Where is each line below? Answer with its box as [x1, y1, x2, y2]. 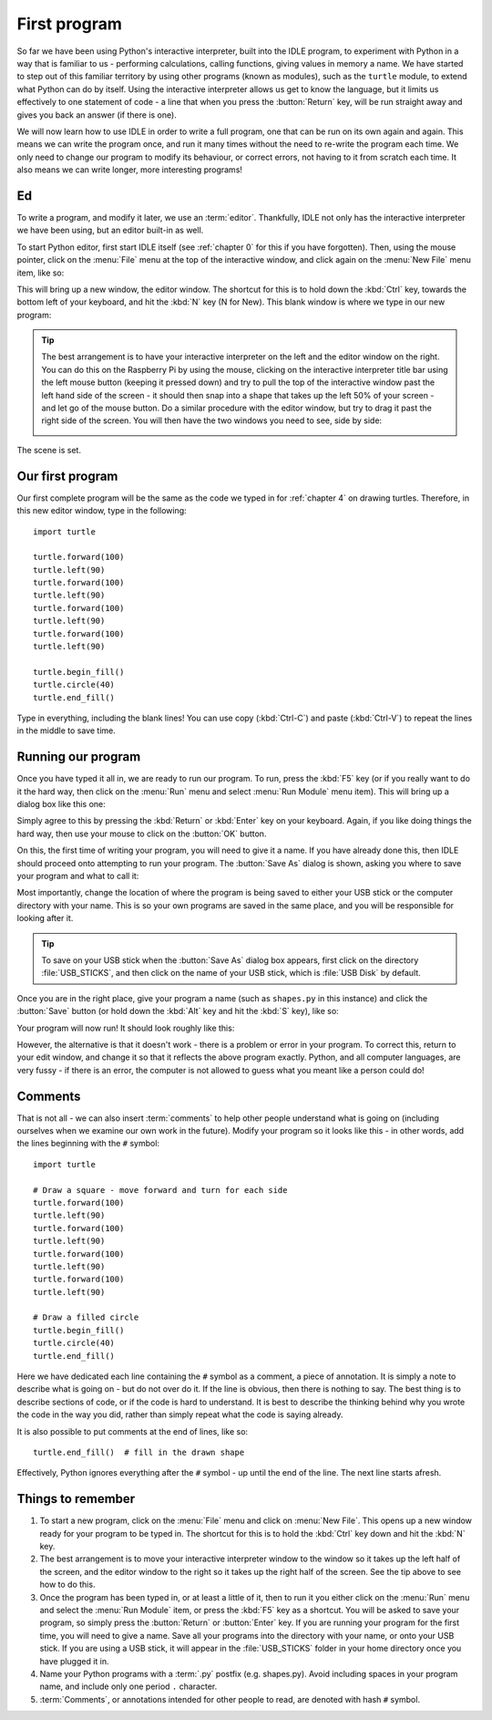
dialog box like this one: [16, 799, 107, 810]
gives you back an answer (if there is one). [16, 109, 177, 120]
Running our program [16, 749, 141, 765]
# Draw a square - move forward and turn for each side [33, 1185, 288, 1195]
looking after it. [16, 913, 74, 924]
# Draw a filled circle [33, 1312, 139, 1322]
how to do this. [39, 1579, 96, 1590]
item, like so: [16, 267, 65, 278]
